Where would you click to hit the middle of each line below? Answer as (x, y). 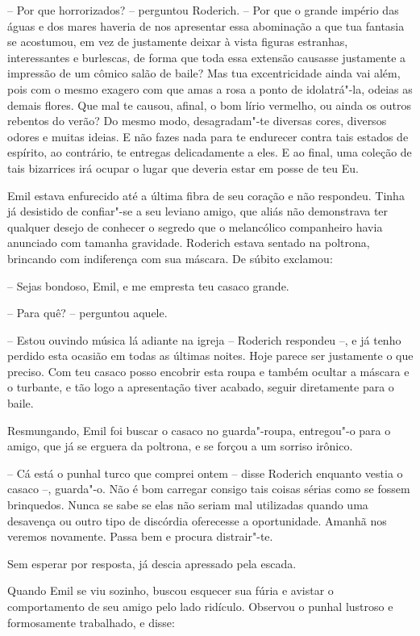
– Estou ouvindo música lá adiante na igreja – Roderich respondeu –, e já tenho (204, 339)
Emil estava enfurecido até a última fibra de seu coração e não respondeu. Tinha (206, 195)
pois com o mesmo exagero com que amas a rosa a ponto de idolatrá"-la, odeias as (210, 88)
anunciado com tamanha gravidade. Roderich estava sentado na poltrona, (189, 243)
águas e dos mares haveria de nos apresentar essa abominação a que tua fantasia (206, 25)
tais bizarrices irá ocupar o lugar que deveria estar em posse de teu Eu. (183, 167)
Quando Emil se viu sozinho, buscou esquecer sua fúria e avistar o (170, 590)
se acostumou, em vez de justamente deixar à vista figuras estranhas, (178, 42)
